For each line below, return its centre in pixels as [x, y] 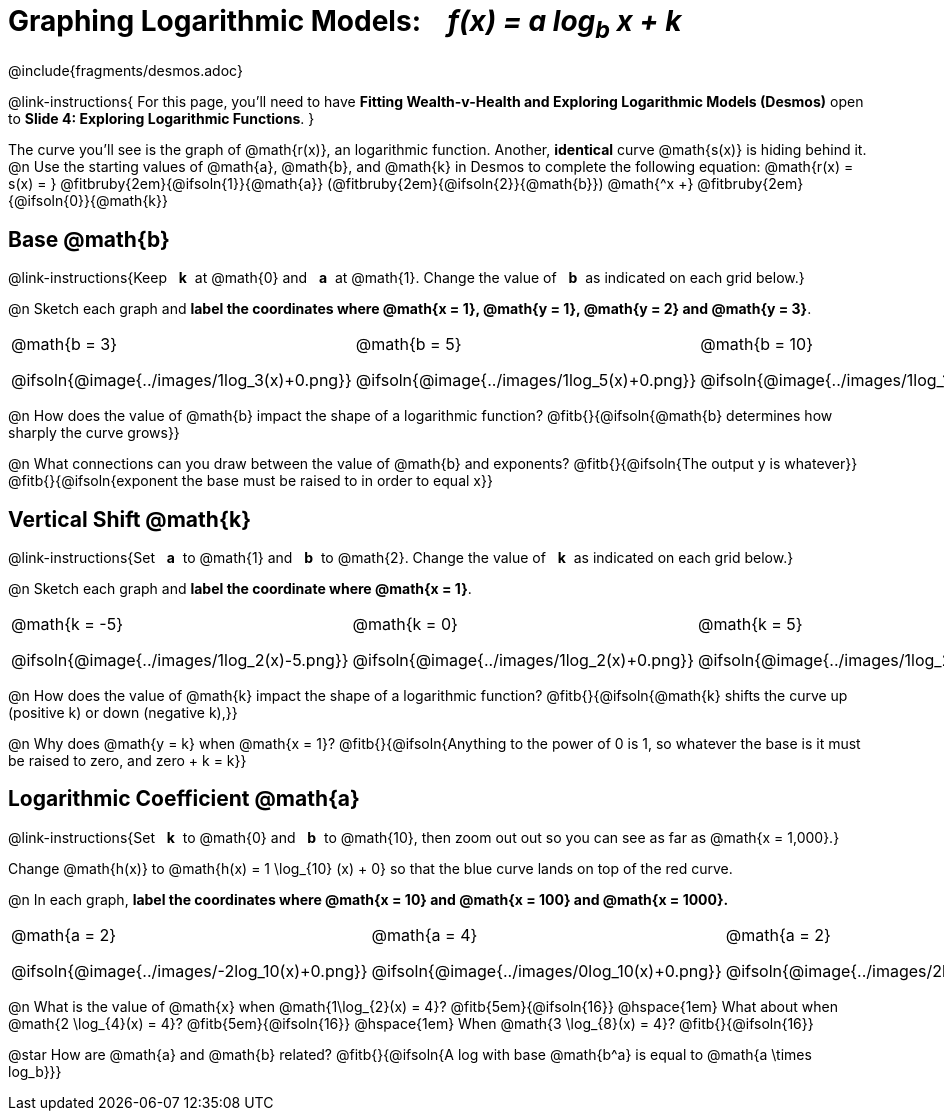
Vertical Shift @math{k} [130, 519]
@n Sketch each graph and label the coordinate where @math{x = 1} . [240, 589]
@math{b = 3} [64, 344]
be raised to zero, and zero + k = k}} [127, 761]
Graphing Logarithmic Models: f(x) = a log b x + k [345, 24]
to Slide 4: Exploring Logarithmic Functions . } [161, 119]
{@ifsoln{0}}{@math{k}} [88, 201]
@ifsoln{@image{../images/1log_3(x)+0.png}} [181, 380]
